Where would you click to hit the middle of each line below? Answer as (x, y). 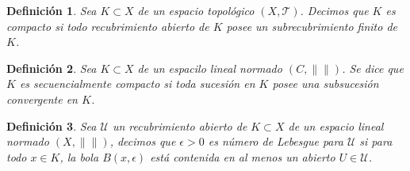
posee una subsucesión (326, 84)
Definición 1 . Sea (52, 10)
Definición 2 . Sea (52, 68)
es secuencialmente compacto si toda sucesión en (137, 84)
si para (376, 141)
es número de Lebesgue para (276, 141)
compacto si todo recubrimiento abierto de (108, 26)
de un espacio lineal (336, 125)
